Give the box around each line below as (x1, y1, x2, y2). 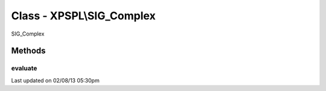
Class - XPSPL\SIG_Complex (11, 9, 156, 22)
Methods (11, 46, 46, 56)
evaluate (11, 64, 37, 72)
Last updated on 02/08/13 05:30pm (11, 77, 100, 84)
